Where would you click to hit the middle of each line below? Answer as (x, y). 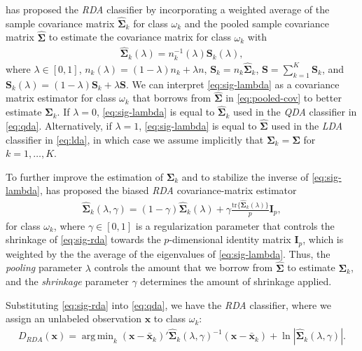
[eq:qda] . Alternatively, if (59, 126)
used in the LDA (307, 126)
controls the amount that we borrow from (183, 267)
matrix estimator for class (61, 98)
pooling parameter (44, 267)
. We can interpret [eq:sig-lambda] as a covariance (233, 84)
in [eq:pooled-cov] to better (284, 98)
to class (170, 318)
